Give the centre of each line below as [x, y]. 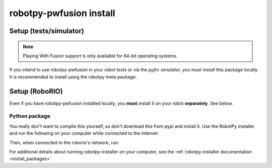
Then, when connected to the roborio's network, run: [64, 142]
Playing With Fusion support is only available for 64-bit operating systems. [100, 56]
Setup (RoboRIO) [36, 91]
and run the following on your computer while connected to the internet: [84, 133]
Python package [30, 116]
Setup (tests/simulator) [47, 31]
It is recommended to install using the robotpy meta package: [73, 77]
